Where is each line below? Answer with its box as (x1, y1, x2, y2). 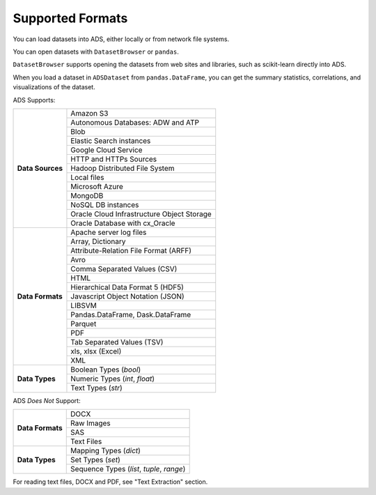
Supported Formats (13, 10, 128, 26)
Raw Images (70, 418, 111, 428)
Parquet (70, 319, 97, 328)
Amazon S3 (70, 108, 109, 118)
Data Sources (17, 163, 63, 173)
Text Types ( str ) (70, 383, 123, 393)
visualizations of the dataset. (13, 83, 95, 91)
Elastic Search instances (70, 136, 151, 146)
